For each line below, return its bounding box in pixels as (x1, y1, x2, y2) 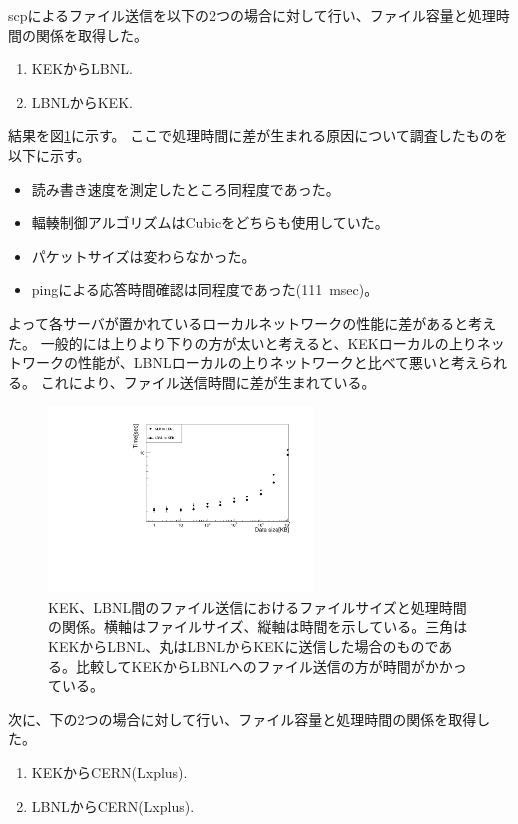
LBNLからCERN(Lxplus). (31, 795, 195, 816)
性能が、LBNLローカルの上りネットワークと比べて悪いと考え (77, 352, 480, 373)
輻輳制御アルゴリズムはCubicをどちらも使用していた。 (31, 212, 389, 233)
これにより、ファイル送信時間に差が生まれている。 (40, 371, 376, 392)
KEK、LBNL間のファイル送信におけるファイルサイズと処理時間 (48, 596, 467, 617)
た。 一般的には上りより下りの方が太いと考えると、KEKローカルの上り (8, 332, 477, 353)
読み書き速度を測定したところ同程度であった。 (31, 178, 340, 199)
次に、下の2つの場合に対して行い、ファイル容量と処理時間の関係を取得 (8, 708, 477, 729)
